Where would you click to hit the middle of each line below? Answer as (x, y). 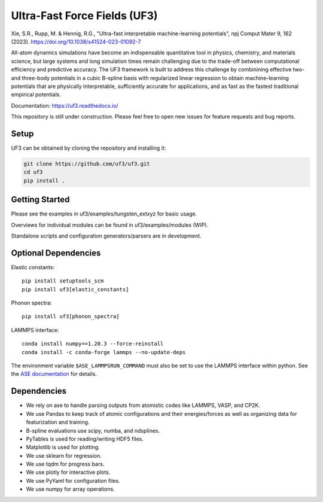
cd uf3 (33, 172)
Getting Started (40, 200)
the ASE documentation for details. (54, 374)
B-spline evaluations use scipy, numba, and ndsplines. (93, 430)
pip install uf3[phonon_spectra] (71, 317)
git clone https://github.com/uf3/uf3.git (87, 164)
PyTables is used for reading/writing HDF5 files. (85, 439)
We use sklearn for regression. (64, 455)
